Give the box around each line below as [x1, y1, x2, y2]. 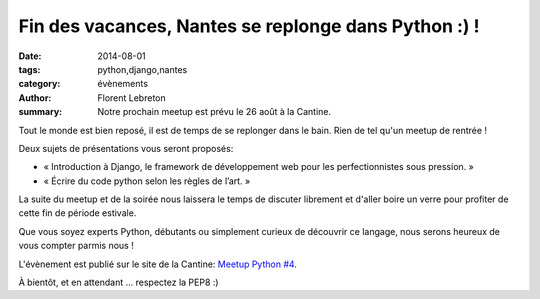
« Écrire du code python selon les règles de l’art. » [43, 175, 251, 187]
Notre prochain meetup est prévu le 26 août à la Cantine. [97, 106, 332, 118]
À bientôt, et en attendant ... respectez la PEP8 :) [18, 276, 219, 289]
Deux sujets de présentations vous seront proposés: [18, 142, 234, 154]
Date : [18, 50, 42, 62]
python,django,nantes [97, 63, 188, 75]
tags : [18, 63, 41, 75]
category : [18, 78, 61, 90]
